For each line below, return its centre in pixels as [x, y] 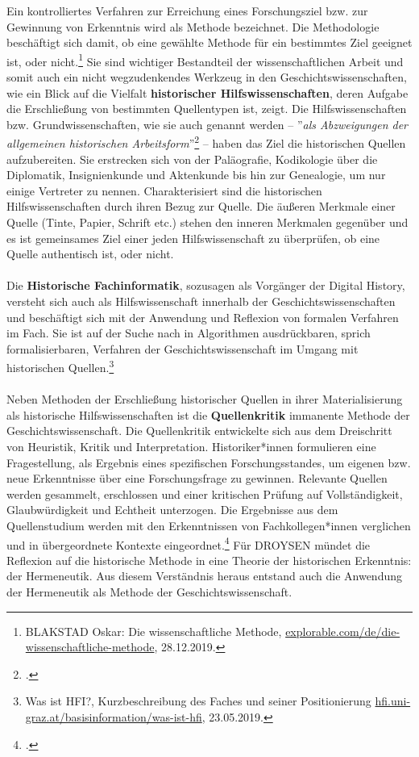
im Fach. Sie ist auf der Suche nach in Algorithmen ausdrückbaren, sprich [189, 333]
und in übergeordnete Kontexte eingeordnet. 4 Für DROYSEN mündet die [189, 543]
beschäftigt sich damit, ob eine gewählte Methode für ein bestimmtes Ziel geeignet [209, 42]
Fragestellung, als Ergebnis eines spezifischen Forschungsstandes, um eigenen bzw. [209, 462]
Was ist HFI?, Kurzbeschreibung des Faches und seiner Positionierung [198, 701]
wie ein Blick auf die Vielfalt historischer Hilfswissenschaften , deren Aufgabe [207, 92]
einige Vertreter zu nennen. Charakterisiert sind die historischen [164, 190]
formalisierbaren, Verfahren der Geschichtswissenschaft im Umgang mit [183, 348]
